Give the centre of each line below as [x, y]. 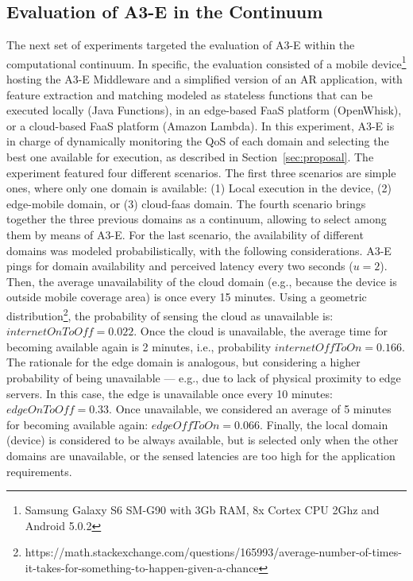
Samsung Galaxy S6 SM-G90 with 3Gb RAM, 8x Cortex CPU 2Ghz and [202, 510]
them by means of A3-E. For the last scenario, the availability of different [185, 234]
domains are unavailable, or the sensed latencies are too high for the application [201, 455]
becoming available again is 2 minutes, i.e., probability [139, 346]
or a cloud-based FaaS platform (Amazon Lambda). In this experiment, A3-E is [201, 125]
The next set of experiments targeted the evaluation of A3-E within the [181, 45]
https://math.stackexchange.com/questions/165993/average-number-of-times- [213, 552]
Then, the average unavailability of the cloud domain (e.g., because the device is [202, 281]
